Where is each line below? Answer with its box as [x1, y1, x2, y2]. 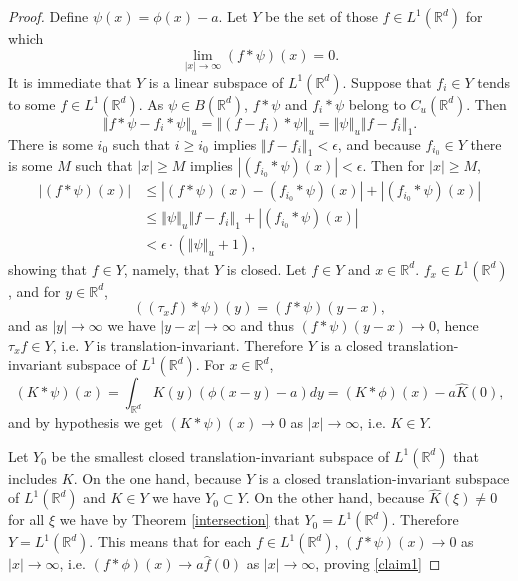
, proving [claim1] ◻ [315, 553, 441, 574]
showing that [8, 258, 88, 279]
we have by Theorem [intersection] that [59, 509, 300, 530]
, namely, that [123, 258, 210, 279]
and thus [240, 315, 294, 336]
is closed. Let [226, 258, 307, 279]
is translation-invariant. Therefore [96, 334, 303, 355]
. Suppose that [342, 71, 432, 92]
